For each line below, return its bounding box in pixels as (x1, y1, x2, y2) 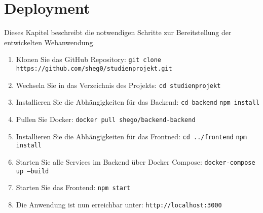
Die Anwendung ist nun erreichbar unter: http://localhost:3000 (16, 199, 222, 209)
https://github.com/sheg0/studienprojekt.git (16, 65, 172, 72)
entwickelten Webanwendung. (4, 37, 95, 47)
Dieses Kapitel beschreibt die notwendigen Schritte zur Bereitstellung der (4, 27, 232, 38)
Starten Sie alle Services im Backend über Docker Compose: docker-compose (16, 156, 255, 167)
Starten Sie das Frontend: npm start (16, 182, 131, 193)
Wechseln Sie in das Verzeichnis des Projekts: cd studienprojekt (16, 79, 221, 90)
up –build (16, 167, 49, 175)
